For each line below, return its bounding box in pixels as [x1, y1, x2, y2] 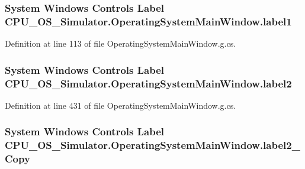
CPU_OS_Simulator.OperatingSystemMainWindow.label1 [5, 14, 292, 28]
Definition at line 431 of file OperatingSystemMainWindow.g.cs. [5, 99, 236, 111]
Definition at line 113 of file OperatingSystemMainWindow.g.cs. [5, 37, 236, 50]
